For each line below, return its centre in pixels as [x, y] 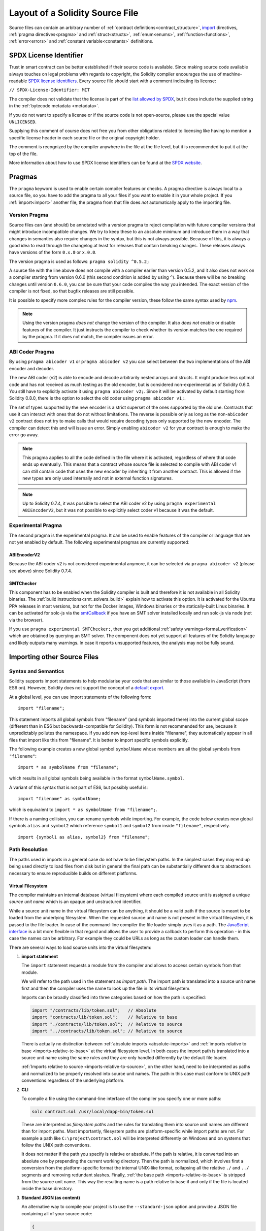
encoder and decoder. [32, 368]
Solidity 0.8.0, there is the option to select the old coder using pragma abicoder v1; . [97, 398]
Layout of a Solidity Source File [74, 13]
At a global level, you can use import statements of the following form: [80, 697]
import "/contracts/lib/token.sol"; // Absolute [94, 1010]
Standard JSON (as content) [51, 1198]
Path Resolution [28, 849]
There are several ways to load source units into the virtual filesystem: [80, 947]
